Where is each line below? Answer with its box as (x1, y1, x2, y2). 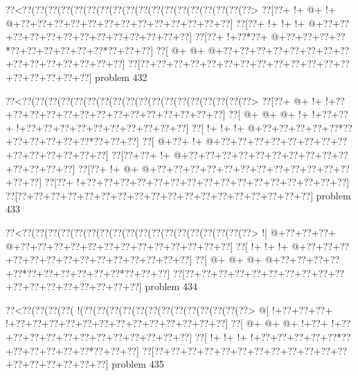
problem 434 (145, 279, 197, 294)
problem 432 (95, 69, 147, 84)
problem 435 (111, 357, 164, 371)
